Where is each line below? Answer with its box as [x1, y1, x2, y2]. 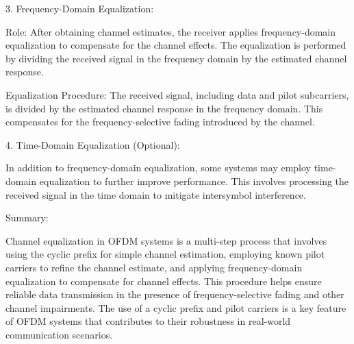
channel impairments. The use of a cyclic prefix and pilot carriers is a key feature [5, 300, 346, 315]
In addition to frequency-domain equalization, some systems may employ [5, 160, 311, 175]
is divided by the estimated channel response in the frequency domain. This [5, 101, 323, 115]
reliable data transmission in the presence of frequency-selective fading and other [5, 287, 344, 302]
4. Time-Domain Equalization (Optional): [5, 137, 180, 151]
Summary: [5, 210, 49, 225]
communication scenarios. [5, 327, 113, 341]
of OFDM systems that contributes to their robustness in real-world [5, 314, 291, 328]
